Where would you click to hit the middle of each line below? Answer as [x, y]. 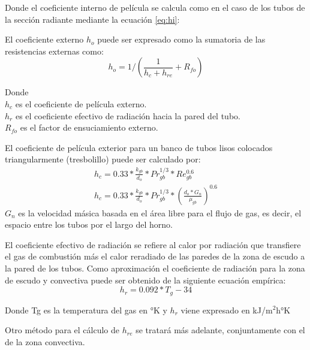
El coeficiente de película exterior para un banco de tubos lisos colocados [139, 147]
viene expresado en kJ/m [227, 310]
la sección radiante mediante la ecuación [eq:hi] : [92, 19]
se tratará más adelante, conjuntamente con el [220, 330]
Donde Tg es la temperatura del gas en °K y [86, 310]
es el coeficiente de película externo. [81, 103]
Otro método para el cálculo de [62, 330]
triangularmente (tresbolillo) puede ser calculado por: [103, 159]
